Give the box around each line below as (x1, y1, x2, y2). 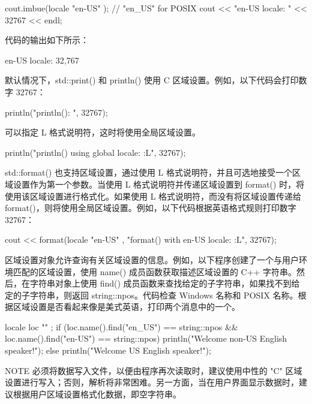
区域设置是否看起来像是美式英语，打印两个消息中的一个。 (13, 300, 240, 313)
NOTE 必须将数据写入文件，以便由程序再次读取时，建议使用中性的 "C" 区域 (5, 364, 302, 376)
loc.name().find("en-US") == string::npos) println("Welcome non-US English (5, 332, 287, 345)
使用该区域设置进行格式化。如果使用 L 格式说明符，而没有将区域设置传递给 (5, 189, 302, 202)
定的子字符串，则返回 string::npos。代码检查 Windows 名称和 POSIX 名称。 (5, 288, 298, 301)
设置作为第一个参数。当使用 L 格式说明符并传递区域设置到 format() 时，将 (13, 177, 305, 190)
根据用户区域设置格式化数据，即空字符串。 (13, 387, 181, 400)
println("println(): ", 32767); (5, 105, 108, 118)
